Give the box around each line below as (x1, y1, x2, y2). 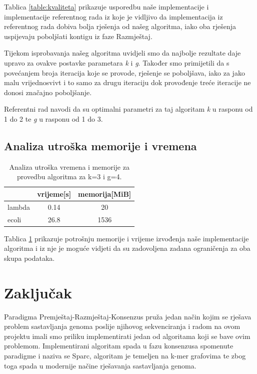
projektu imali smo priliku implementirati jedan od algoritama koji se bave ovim (4, 330, 250, 341)
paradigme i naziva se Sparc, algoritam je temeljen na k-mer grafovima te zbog (4, 350, 246, 360)
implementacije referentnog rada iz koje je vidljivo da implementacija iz (4, 11, 223, 22)
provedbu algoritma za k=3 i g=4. (17, 171, 122, 182)
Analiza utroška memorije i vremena (4, 138, 197, 153)
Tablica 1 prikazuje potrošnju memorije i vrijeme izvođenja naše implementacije (4, 233, 249, 243)
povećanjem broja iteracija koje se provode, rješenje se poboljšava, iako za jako (4, 67, 245, 78)
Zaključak (4, 282, 72, 302)
